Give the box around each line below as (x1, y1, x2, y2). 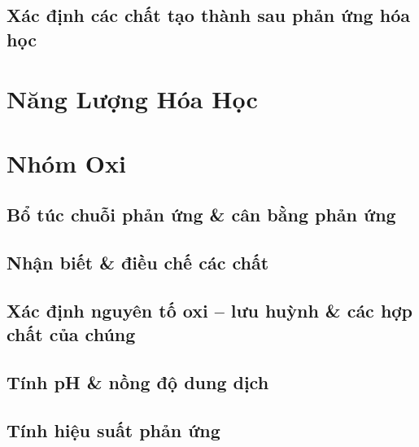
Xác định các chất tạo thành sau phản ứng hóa (7, 2, 410, 28)
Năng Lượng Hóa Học (7, 82, 258, 116)
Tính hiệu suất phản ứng (7, 417, 220, 442)
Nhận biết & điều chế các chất (7, 250, 269, 275)
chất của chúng (7, 322, 136, 347)
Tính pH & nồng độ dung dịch (7, 370, 269, 395)
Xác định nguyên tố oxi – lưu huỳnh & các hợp (7, 297, 412, 322)
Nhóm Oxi (7, 146, 126, 179)
